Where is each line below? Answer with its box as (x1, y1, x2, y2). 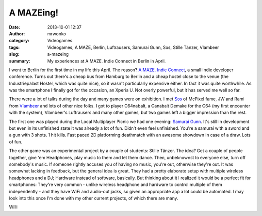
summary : (9, 58, 31, 64)
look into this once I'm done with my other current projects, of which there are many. (9, 195, 178, 201)
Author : (9, 31, 25, 36)
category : (9, 38, 30, 44)
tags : (9, 44, 20, 50)
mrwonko (47, 31, 66, 36)
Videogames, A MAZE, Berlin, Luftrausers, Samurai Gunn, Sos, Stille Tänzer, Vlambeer (47, 44, 219, 50)
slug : (9, 51, 19, 57)
